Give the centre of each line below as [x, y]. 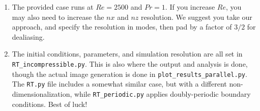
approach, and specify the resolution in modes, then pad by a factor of [122, 27]
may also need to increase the [58, 17]
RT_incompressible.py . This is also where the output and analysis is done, [130, 63]
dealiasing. [28, 36]
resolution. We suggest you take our [196, 17]
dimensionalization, [42, 93]
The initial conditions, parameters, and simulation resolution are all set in [127, 54]
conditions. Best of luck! [50, 104]
